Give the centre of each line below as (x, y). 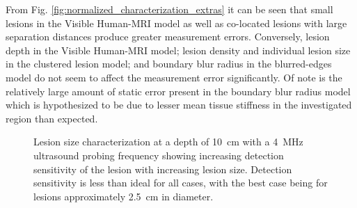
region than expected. (52, 118)
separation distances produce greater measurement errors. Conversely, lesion (168, 37)
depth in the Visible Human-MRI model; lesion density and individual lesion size (178, 50)
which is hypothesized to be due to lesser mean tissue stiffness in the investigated (179, 105)
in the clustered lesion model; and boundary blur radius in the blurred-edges (169, 64)
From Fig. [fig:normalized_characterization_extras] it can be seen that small (169, 9)
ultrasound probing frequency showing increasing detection (159, 155)
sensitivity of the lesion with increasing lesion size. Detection (163, 169)
